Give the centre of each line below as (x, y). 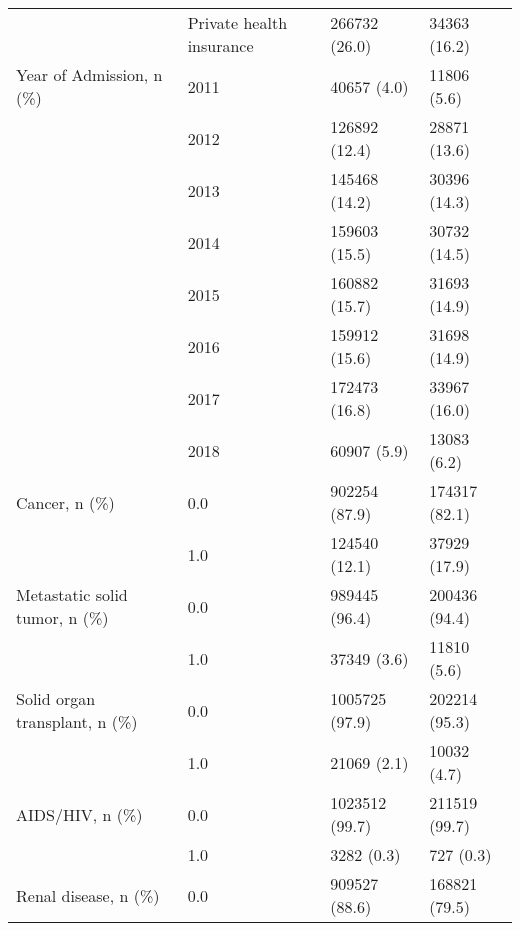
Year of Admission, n (89, 74)
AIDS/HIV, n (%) (79, 814)
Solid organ (56, 698)
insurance (220, 45)
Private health (237, 22)
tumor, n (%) (62, 617)
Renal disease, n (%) (88, 895)
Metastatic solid (72, 594)
